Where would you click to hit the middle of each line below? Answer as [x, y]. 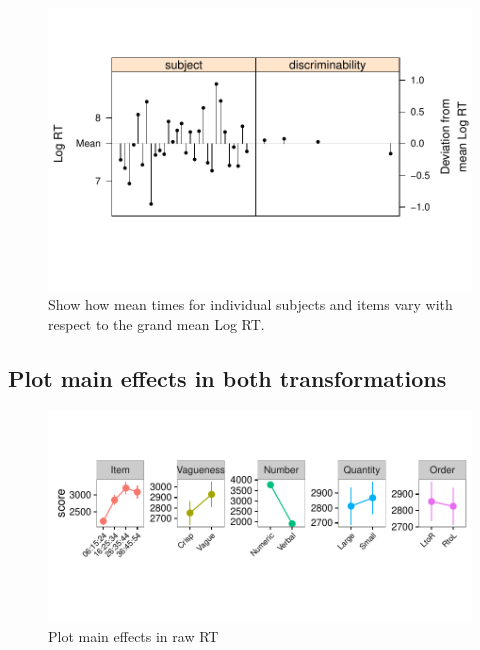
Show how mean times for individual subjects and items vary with [250, 304]
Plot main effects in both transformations [227, 377]
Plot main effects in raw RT [133, 636]
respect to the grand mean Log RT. [156, 323]
